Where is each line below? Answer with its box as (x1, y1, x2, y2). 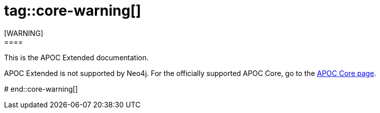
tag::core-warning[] (4, 2, 142, 19)
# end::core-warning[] (4, 84, 78, 93)
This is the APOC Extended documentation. (4, 53, 149, 62)
